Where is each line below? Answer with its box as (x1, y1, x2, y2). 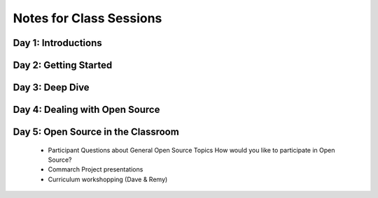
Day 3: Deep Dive (13, 82, 90, 93)
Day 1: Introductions (13, 37, 102, 49)
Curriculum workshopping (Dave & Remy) (48, 175, 168, 183)
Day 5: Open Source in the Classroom (13, 126, 180, 138)
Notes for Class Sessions (13, 10, 162, 26)
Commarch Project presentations (48, 165, 143, 174)
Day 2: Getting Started (13, 59, 113, 71)
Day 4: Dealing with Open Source (13, 104, 160, 116)
